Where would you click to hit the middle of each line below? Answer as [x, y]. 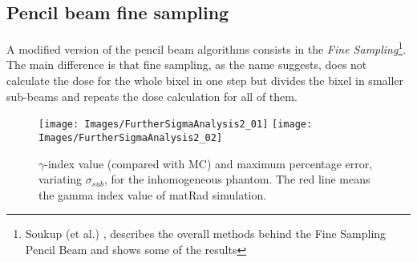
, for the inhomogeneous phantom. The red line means [237, 179]
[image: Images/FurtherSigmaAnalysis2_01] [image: [176, 125]
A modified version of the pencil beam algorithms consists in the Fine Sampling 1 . [206, 48]
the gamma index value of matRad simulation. [153, 194]
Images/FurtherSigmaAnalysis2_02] [131, 137]
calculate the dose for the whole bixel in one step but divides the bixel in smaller [205, 81]
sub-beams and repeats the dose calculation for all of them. [152, 96]
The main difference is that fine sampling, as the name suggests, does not [187, 64]
